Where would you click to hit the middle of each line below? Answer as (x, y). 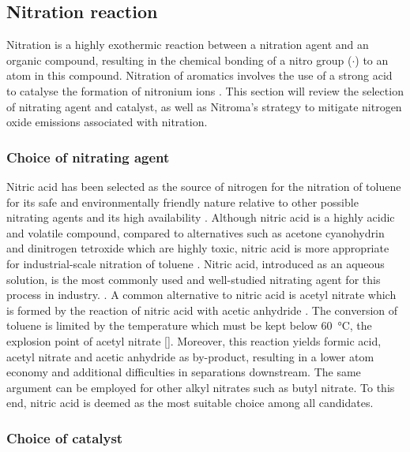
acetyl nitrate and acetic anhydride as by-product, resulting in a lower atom (190, 356)
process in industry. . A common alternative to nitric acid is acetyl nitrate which (201, 295)
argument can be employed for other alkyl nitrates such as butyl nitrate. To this (201, 387)
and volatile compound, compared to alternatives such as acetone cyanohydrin (196, 232)
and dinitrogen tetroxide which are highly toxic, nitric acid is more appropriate (198, 248)
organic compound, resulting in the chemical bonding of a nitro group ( (179, 60)
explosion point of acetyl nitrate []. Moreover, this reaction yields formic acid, (194, 340)
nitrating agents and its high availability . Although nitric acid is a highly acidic (201, 217)
